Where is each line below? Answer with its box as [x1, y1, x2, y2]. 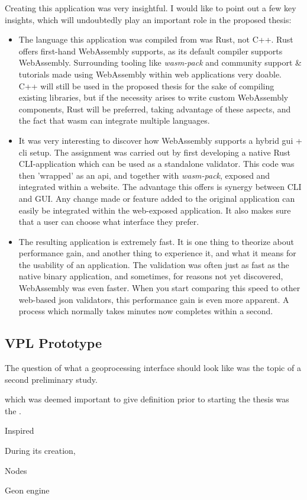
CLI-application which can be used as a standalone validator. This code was [18, 157, 295, 170]
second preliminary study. [5, 373, 98, 385]
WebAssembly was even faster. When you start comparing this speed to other [18, 282, 300, 294]
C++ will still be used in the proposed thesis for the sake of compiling [18, 79, 274, 92]
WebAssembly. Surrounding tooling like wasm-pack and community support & [18, 56, 302, 69]
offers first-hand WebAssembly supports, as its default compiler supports [18, 44, 283, 57]
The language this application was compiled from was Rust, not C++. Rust [18, 33, 293, 46]
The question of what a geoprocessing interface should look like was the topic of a [5, 362, 301, 374]
